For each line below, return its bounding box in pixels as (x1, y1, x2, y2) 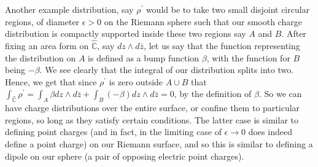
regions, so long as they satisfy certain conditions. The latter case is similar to (5, 113, 298, 126)
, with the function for (206, 51, 290, 64)
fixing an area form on (5, 39, 89, 52)
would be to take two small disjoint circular (145, 3, 310, 15)
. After (281, 27, 306, 40)
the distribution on (5, 51, 76, 64)
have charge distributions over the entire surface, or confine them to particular (5, 101, 300, 114)
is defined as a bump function (88, 51, 200, 64)
